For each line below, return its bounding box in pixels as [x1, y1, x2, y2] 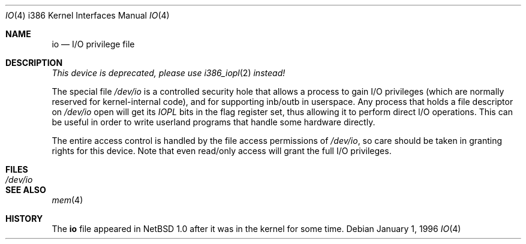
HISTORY [5, 213, 43, 224]
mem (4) [52, 195, 83, 205]
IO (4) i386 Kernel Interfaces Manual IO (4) [5, 10, 170, 20]
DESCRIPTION [5, 58, 63, 68]
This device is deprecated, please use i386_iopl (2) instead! [52, 68, 285, 78]
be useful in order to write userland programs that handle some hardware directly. [52, 117, 375, 127]
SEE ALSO [5, 185, 46, 195]
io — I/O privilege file [52, 39, 135, 49]
